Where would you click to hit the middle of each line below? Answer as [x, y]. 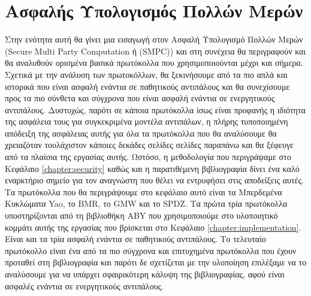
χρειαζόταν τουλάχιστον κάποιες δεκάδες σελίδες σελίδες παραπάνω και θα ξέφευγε [149, 145]
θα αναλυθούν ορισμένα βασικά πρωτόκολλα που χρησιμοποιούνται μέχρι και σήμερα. [154, 63]
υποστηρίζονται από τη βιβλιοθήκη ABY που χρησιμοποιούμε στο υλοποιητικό [141, 215]
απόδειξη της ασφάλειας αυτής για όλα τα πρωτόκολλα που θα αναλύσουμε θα [141, 133]
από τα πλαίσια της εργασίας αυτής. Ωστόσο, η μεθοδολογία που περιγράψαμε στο [148, 157]
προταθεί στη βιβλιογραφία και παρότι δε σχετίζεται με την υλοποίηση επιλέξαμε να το [156, 262]
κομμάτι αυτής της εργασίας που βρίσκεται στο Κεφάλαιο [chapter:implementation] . [153, 227]
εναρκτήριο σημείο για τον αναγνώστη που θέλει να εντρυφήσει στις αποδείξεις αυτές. [154, 180]
